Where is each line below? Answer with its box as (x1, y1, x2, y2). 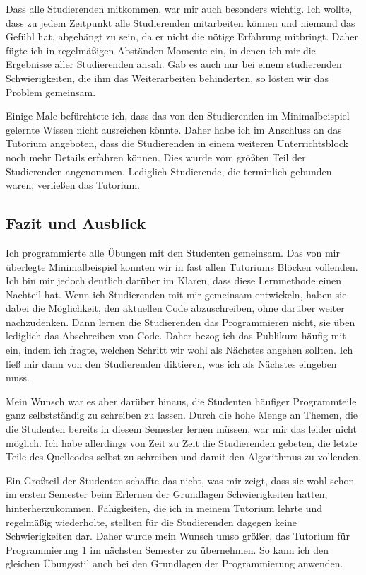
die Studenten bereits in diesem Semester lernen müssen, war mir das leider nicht (6, 422, 357, 436)
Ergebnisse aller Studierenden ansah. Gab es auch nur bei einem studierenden (6, 57, 342, 71)
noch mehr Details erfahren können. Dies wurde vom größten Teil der (6, 149, 306, 164)
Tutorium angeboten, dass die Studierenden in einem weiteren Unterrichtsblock (6, 136, 348, 151)
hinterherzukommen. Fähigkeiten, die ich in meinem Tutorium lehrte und (6, 501, 323, 516)
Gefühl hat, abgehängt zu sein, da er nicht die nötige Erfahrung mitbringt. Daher (6, 29, 358, 44)
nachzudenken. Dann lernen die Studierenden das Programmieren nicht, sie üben (6, 314, 355, 329)
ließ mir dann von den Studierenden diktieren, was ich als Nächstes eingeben (6, 356, 337, 371)
